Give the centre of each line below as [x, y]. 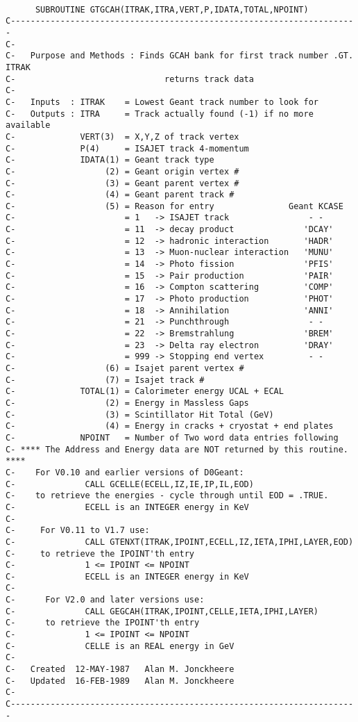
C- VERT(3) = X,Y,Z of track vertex [122, 137]
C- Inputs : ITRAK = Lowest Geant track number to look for [162, 102]
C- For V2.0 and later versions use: [105, 600]
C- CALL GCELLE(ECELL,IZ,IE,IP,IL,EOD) [130, 484]
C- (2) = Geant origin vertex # [122, 171]
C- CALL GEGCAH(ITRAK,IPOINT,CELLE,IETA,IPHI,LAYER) [162, 611]
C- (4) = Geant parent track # [120, 195]
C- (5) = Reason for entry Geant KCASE [174, 206]
